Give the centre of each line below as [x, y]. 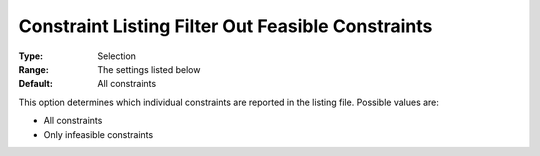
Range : [33, 69]
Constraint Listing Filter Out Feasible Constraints [225, 26]
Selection [117, 56]
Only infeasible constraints [98, 134]
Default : [36, 84]
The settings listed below [149, 69]
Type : [31, 56]
